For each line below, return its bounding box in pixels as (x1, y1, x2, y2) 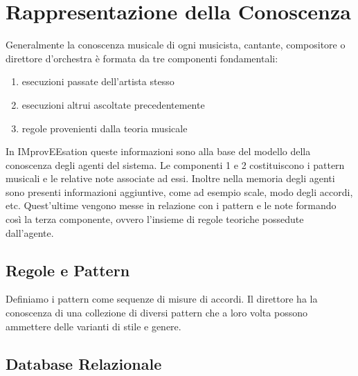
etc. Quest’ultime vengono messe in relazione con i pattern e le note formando (6, 198, 337, 213)
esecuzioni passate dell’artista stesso (21, 74, 174, 89)
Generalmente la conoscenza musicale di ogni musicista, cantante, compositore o (6, 37, 346, 52)
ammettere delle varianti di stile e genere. (6, 319, 181, 333)
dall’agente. (6, 225, 54, 240)
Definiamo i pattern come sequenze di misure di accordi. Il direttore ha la (6, 292, 318, 306)
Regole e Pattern (6, 259, 130, 280)
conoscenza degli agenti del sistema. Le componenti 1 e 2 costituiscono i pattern (6, 157, 345, 172)
